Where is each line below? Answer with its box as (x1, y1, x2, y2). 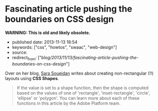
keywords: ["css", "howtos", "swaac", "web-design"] (12, 44, 117, 50)
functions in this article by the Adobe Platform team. (16, 100, 121, 106)
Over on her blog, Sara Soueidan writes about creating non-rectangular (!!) (5, 70, 154, 76)
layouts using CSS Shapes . (5, 75, 59, 81)
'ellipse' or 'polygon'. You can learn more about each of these (16, 95, 140, 101)
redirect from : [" (12, 54, 42, 62)
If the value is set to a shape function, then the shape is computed (16, 85, 149, 91)
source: (12, 49, 28, 55)
